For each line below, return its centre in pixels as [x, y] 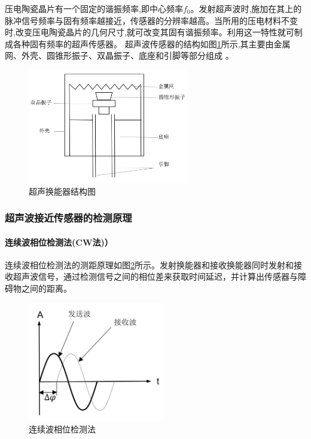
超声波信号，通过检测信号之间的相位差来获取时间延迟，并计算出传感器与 [155, 276]
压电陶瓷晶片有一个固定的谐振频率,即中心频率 [94, 8]
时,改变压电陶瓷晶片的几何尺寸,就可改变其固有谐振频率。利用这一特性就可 [150, 32]
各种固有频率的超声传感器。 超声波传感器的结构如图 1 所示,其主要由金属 [152, 43]
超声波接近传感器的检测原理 [68, 218]
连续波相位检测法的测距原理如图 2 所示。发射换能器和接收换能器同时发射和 [149, 264]
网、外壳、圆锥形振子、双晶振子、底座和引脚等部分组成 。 [119, 55]
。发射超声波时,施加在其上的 [246, 8]
